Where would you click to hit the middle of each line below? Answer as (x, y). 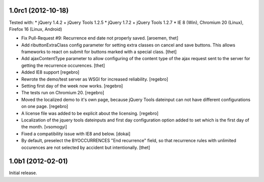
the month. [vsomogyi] (44, 127)
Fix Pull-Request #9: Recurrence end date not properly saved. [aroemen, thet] (100, 38)
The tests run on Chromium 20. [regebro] (63, 93)
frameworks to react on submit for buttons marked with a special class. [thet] (99, 52)
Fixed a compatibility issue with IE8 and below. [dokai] (76, 134)
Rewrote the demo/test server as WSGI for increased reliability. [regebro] (95, 79)
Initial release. (23, 173)
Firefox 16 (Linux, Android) (36, 29)
